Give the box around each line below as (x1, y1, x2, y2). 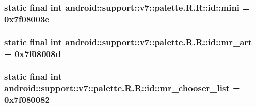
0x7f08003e (4, 12, 50, 25)
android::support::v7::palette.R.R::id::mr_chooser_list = (4, 82, 240, 94)
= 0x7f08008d (4, 47, 61, 60)
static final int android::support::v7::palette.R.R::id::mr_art (4, 35, 252, 48)
